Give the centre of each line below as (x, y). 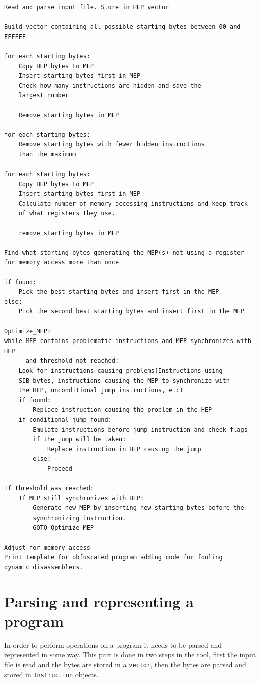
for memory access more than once (62, 263)
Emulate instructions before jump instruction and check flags (140, 430)
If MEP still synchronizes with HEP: (81, 498)
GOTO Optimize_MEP (63, 528)
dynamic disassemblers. (44, 567)
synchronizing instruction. (79, 518)
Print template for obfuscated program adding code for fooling (113, 557)
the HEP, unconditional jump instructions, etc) (101, 390)
